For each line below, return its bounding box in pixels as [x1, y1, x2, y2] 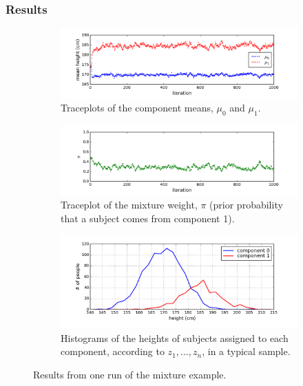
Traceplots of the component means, [61, 100, 213, 115]
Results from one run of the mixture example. [33, 367, 227, 381]
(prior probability [209, 197, 283, 212]
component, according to [61, 344, 165, 358]
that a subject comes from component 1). [61, 211, 235, 225]
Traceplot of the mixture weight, [61, 197, 198, 212]
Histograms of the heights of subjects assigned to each [61, 330, 289, 345]
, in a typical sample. [202, 344, 291, 358]
